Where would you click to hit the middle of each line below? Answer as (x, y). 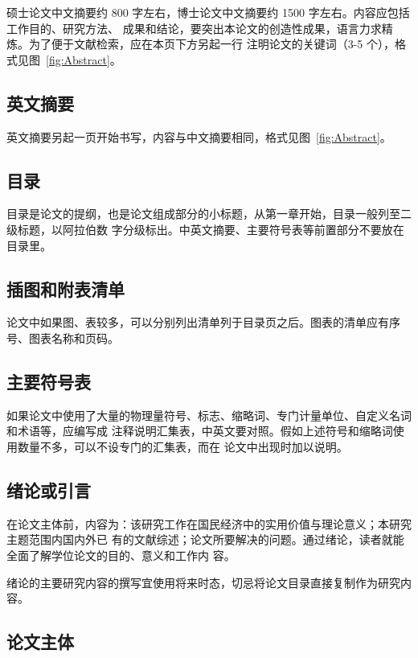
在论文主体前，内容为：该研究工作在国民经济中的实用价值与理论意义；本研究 (209, 523)
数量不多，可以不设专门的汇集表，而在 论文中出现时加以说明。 (182, 446)
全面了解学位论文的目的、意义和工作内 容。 (121, 555)
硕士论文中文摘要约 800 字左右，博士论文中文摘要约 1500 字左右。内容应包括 (208, 12)
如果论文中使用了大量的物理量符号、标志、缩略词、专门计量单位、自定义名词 (209, 415)
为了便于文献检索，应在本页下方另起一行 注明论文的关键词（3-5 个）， (211, 44)
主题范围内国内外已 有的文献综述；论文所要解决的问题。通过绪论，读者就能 (205, 539)
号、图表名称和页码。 (63, 337)
